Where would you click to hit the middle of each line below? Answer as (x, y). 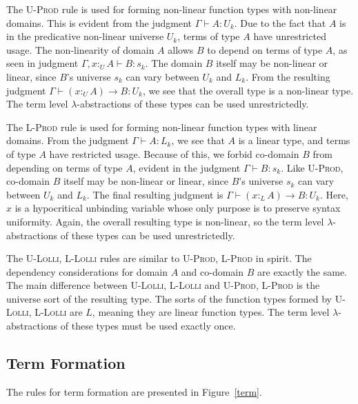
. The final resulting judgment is (155, 194)
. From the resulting (288, 76)
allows (181, 49)
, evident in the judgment (187, 167)
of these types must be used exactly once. (148, 326)
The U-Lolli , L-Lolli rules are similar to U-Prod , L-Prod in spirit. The (159, 258)
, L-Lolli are (56, 312)
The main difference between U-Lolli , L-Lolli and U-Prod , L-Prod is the (163, 285)
